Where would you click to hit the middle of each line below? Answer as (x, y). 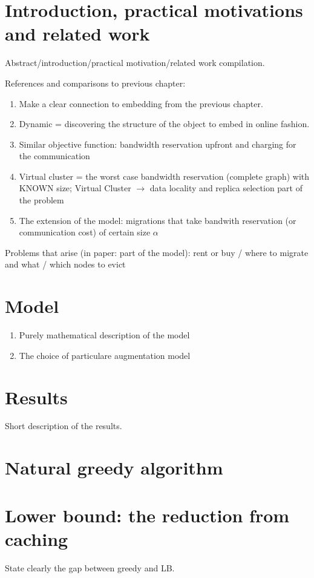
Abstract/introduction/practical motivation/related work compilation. (135, 63)
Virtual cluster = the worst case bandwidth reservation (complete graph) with (164, 176)
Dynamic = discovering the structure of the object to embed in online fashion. (164, 124)
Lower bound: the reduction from (147, 515)
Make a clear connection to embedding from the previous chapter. (141, 103)
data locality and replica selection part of (226, 188)
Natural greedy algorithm (114, 468)
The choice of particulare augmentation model (105, 355)
